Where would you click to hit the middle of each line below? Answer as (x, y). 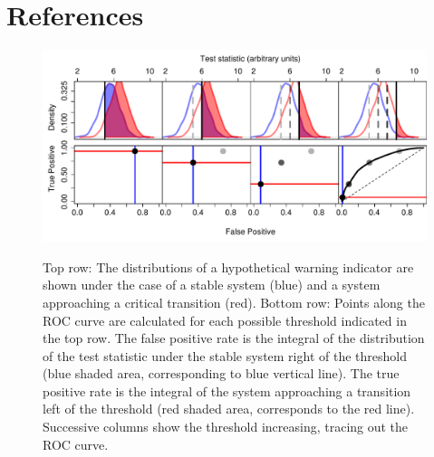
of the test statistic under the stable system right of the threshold (225, 355)
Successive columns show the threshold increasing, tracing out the (226, 427)
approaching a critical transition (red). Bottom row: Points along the (234, 302)
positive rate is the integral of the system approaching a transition (227, 390)
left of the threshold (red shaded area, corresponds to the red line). (229, 409)
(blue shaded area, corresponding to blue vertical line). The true (221, 373)
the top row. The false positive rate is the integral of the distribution (234, 338)
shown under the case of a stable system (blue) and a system (212, 285)
